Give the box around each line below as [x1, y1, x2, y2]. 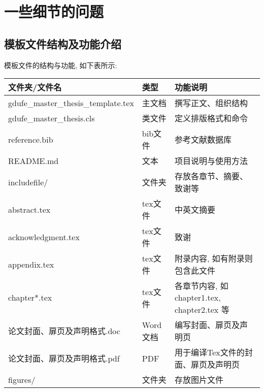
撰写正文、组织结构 [175, 97, 248, 109]
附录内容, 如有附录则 [175, 252, 253, 265]
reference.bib [8, 133, 53, 145]
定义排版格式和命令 [175, 112, 248, 124]
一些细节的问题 [4, 1, 104, 22]
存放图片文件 [175, 374, 224, 386]
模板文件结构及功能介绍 [4, 36, 121, 51]
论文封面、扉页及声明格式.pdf [8, 352, 120, 365]
